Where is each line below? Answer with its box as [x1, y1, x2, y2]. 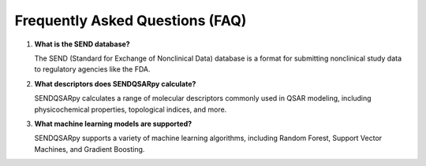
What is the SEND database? [34, 39, 130, 49]
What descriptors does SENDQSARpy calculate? [34, 79, 196, 88]
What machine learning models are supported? [34, 119, 192, 128]
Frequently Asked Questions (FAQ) [14, 12, 247, 29]
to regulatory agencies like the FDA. [34, 65, 151, 74]
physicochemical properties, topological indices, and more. [34, 105, 227, 114]
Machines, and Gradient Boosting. [34, 144, 145, 153]
